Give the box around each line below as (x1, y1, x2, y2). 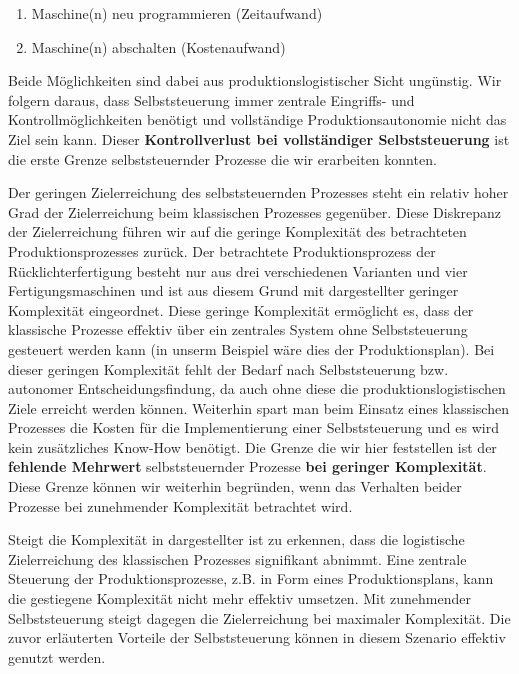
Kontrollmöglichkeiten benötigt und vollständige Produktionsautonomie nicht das (8, 109, 507, 130)
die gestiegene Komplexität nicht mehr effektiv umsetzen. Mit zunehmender (8, 588, 471, 609)
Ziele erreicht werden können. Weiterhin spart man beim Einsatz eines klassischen (8, 397, 509, 418)
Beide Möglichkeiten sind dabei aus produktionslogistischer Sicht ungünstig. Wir (8, 70, 502, 91)
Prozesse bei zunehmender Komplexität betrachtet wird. (8, 495, 353, 516)
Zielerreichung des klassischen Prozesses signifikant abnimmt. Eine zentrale (8, 548, 467, 569)
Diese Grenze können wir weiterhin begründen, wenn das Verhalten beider (8, 476, 462, 497)
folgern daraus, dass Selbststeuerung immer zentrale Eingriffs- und (8, 89, 415, 110)
